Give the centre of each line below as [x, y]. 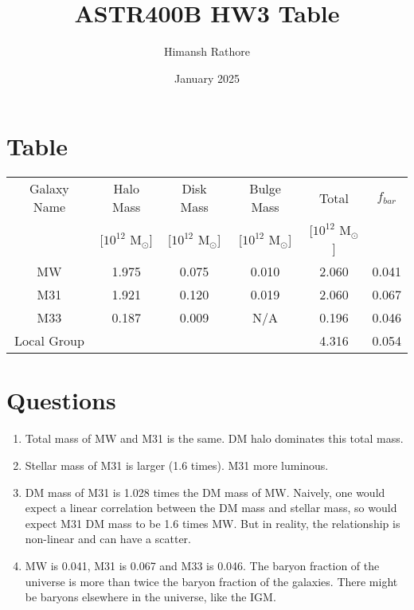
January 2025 [207, 78]
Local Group [49, 341]
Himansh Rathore [207, 51]
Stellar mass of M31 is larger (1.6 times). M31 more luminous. [177, 465]
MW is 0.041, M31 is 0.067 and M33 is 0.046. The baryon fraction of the [202, 565]
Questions [61, 400]
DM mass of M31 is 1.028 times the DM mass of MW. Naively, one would [205, 492]
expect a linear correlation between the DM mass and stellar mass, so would [211, 508]
